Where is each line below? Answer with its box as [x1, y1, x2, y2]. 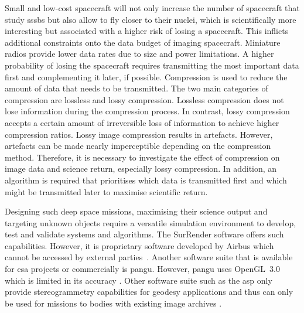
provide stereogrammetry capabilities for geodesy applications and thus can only [5, 285, 293, 298]
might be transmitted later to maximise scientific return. [5, 185, 208, 198]
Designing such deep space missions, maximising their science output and [5, 205, 268, 217]
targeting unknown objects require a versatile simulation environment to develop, [5, 216, 296, 229]
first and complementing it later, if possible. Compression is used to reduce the [5, 70, 288, 83]
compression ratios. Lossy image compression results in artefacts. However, [5, 128, 273, 140]
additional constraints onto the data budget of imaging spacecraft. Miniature [5, 36, 281, 48]
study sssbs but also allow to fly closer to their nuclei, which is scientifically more [5, 13, 296, 25]
